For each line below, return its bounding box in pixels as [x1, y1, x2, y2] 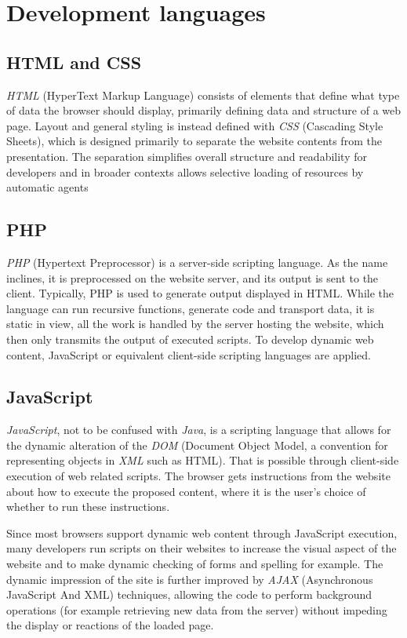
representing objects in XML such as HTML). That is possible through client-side [6, 452, 399, 468]
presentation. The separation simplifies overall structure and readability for [6, 148, 367, 164]
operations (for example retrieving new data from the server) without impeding [6, 601, 387, 618]
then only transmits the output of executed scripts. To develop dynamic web [6, 330, 374, 347]
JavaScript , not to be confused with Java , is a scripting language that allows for [6, 421, 391, 438]
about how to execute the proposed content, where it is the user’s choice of [6, 483, 366, 499]
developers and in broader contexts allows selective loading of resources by [6, 163, 364, 180]
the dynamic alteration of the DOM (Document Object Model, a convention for [6, 436, 388, 453]
